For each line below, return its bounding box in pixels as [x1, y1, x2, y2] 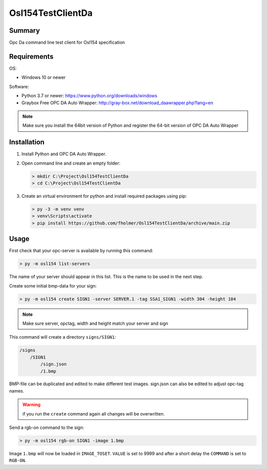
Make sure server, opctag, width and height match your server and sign [22, 320, 168, 326]
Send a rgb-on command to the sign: [9, 424, 84, 431]
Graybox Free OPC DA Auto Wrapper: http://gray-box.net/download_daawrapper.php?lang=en [21, 100, 214, 106]
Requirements [9, 52, 54, 60]
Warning [22, 402, 41, 408]
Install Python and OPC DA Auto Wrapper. [21, 151, 106, 157]
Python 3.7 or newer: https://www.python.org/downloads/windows [21, 93, 158, 99]
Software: [9, 83, 29, 89]
